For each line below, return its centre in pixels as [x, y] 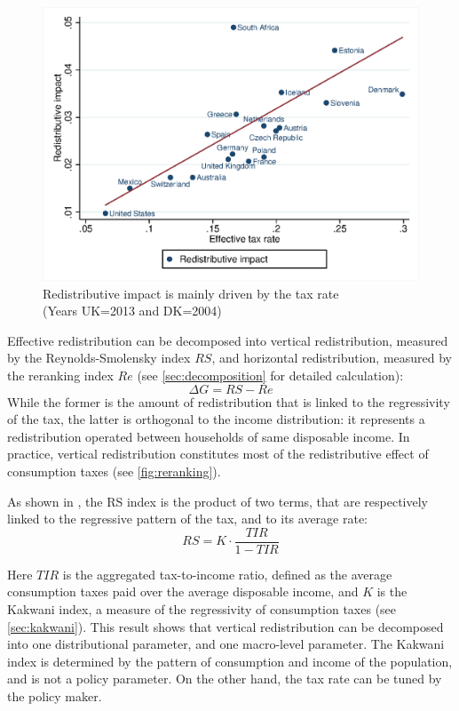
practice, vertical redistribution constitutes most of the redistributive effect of [218, 454]
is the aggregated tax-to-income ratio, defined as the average [227, 574]
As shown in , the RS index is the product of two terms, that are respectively [218, 501]
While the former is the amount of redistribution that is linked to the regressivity [229, 401]
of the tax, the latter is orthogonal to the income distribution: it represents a [216, 419]
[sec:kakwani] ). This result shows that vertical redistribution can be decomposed [226, 626]
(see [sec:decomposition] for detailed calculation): [270, 375]
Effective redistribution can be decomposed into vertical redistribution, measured [228, 340]
